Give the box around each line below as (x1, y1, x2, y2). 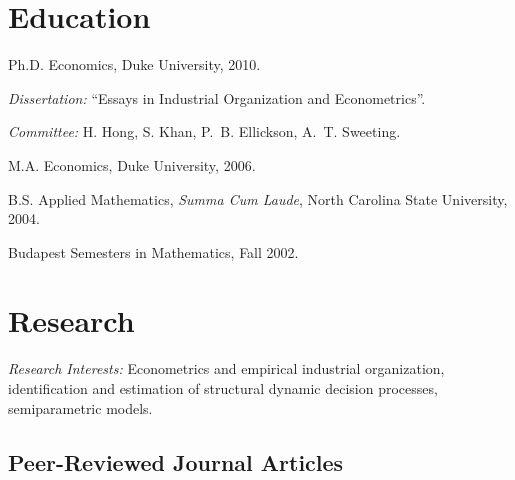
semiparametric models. (8, 397, 153, 418)
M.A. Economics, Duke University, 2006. (8, 154, 256, 175)
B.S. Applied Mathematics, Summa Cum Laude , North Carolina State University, (8, 188, 508, 209)
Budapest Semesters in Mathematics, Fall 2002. (8, 241, 299, 262)
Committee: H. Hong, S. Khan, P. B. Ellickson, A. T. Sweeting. (8, 121, 401, 142)
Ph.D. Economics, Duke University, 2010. (8, 54, 261, 75)
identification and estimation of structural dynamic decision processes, (8, 378, 438, 398)
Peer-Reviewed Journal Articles (8, 446, 344, 477)
